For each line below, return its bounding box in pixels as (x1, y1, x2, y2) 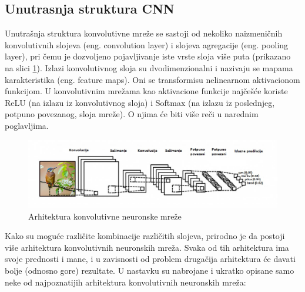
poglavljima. (5, 119, 49, 131)
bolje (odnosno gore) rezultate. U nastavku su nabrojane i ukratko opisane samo (5, 264, 294, 277)
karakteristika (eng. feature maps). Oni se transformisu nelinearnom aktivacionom (5, 73, 300, 85)
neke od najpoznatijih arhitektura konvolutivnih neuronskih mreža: (5, 276, 246, 288)
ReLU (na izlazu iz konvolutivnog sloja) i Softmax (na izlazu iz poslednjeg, (5, 96, 275, 108)
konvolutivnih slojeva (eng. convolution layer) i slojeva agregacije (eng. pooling (5, 38, 289, 51)
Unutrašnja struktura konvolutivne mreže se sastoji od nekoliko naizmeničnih (5, 27, 283, 39)
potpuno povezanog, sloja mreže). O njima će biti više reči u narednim (5, 108, 259, 120)
